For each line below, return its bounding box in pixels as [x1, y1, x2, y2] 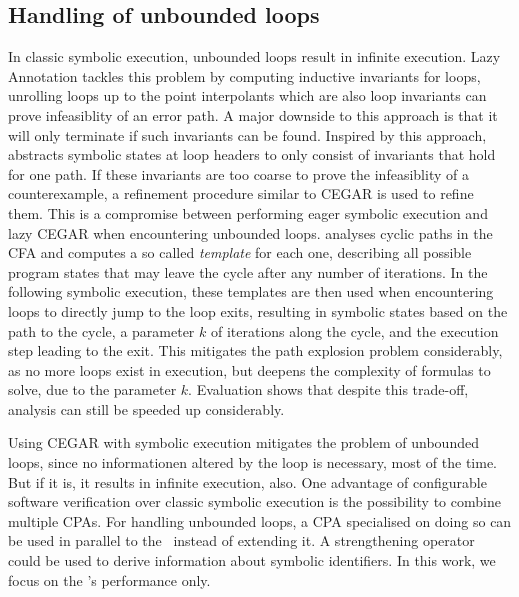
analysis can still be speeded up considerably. [8, 398, 285, 419]
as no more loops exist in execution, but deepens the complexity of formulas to [8, 359, 491, 380]
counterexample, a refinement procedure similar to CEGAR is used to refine [8, 183, 474, 204]
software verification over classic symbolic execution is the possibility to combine [8, 491, 501, 512]
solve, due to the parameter [8, 379, 177, 400]
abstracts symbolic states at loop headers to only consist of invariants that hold [8, 144, 496, 165]
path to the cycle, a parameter [8, 320, 195, 341]
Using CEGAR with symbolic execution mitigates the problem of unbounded [8, 432, 479, 453]
